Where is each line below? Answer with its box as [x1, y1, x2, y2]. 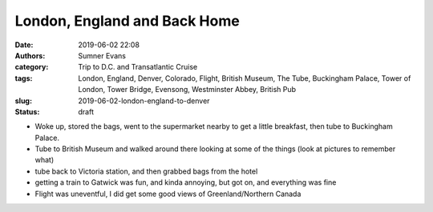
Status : [14, 106, 40, 116]
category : [14, 62, 49, 72]
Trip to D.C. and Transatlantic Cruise [78, 62, 198, 72]
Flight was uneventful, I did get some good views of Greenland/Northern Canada [34, 189, 301, 198]
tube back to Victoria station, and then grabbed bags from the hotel [34, 166, 258, 176]
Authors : [14, 50, 46, 60]
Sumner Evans [78, 50, 126, 60]
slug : [14, 96, 32, 106]
